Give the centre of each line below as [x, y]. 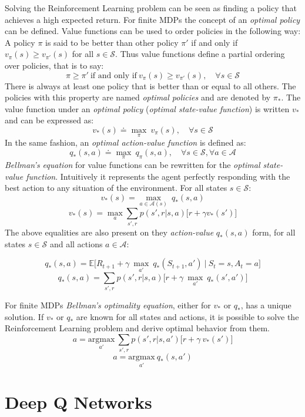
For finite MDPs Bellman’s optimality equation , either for [108, 305]
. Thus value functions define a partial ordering [200, 54]
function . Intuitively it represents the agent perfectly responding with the [158, 176]
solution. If [24, 316]
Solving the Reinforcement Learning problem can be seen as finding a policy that [151, 8]
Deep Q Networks [78, 401]
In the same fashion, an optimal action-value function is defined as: [125, 142]
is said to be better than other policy [112, 42]
